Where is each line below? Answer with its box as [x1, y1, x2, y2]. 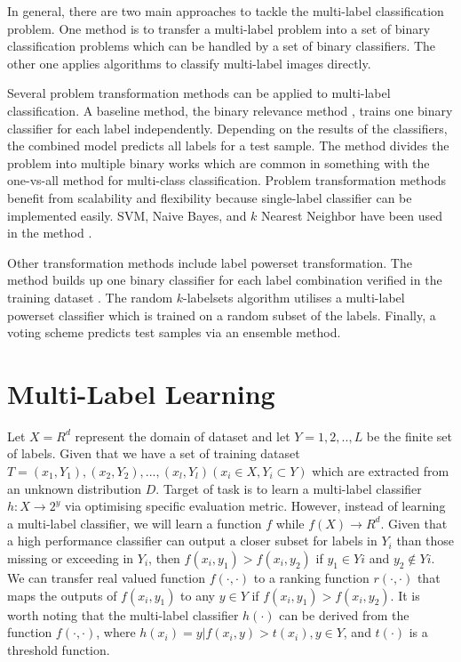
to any [180, 585, 215, 604]
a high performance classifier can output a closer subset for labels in [7, 531, 378, 550]
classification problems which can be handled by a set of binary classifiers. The [7, 36, 436, 55]
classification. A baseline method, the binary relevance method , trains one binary [7, 101, 453, 119]
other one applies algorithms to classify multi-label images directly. [7, 53, 371, 72]
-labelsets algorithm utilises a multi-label [183, 287, 405, 306]
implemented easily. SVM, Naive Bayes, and [7, 206, 247, 224]
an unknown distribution [7, 479, 142, 497]
